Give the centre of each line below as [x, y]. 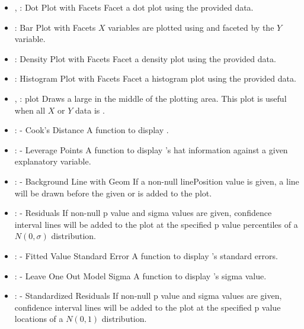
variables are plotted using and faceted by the [191, 27]
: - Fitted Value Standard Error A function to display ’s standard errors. [146, 255]
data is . [90, 110]
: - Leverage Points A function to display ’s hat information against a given [151, 149]
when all [30, 110]
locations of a [39, 319]
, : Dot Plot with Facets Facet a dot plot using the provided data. [134, 7]
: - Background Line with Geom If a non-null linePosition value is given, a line [157, 181]
